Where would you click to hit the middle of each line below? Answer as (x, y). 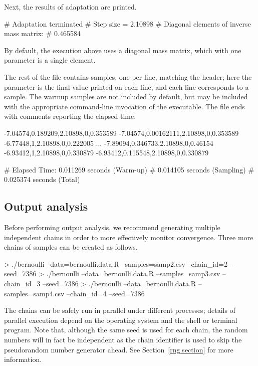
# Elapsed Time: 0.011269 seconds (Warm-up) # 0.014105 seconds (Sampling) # (129, 169)
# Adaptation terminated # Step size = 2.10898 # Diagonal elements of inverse (127, 23)
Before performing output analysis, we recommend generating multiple (112, 227)
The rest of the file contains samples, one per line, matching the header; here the (128, 76)
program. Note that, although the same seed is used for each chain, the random (126, 330)
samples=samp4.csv (34, 293)
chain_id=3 (22, 284)
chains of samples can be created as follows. (71, 247)
